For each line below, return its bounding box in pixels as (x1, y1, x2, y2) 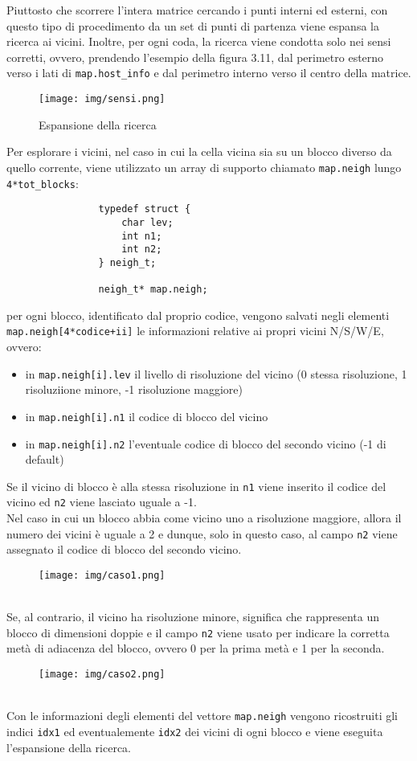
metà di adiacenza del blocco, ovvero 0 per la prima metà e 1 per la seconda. (6, 640, 385, 657)
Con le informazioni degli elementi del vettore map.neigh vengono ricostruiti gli (6, 707, 399, 724)
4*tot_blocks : (6, 174, 79, 191)
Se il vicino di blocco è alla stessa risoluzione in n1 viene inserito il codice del (6, 477, 386, 494)
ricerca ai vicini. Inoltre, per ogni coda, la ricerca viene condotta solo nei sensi (6, 33, 391, 50)
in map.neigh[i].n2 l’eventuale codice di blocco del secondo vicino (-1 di (25, 435, 386, 452)
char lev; (121, 216, 174, 228)
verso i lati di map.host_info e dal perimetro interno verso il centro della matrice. (6, 64, 411, 81)
